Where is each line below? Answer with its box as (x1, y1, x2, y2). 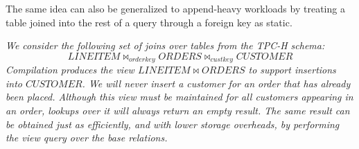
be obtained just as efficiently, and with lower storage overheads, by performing (6, 116, 340, 131)
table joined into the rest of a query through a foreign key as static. (6, 15, 292, 29)
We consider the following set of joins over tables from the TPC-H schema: (6, 38, 325, 53)
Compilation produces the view (6, 62, 134, 77)
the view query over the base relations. (6, 130, 168, 145)
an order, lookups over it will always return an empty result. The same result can (6, 103, 350, 118)
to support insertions (248, 62, 336, 77)
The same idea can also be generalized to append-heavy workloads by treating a (6, 1, 345, 15)
